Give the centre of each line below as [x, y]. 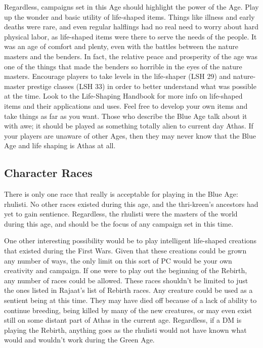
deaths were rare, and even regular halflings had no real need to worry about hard [131, 27]
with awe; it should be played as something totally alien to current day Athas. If [129, 126]
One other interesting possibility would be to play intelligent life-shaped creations [130, 241]
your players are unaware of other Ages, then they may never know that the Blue [130, 135]
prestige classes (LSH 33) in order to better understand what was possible [142, 86]
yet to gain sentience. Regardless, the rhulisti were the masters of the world [121, 214]
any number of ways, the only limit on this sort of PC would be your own [118, 260]
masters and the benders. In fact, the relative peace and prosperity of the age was [131, 56]
